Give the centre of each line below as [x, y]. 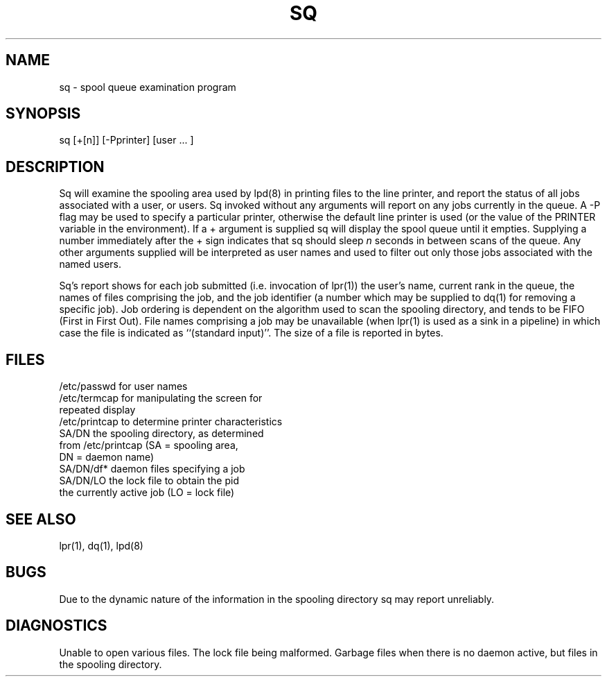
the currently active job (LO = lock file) [147, 493]
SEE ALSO [41, 519]
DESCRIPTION [55, 167]
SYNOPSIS [43, 114]
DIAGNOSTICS [56, 626]
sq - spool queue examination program [148, 87]
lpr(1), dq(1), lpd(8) [101, 545]
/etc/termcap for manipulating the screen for [161, 398]
